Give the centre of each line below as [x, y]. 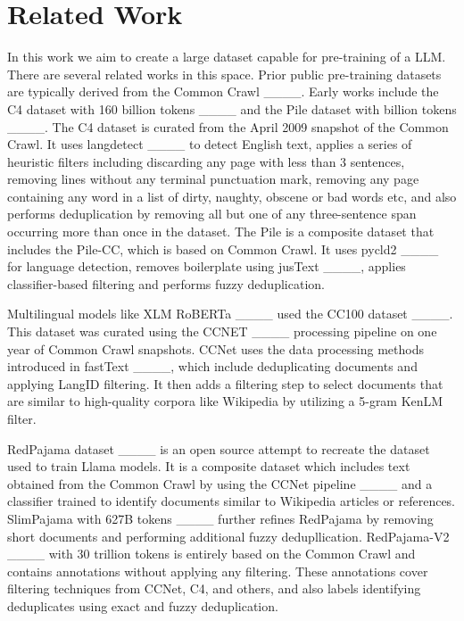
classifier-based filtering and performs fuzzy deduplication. [166, 283]
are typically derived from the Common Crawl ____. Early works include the [223, 91]
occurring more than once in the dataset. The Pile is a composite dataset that [221, 232]
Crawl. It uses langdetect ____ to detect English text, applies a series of [210, 144]
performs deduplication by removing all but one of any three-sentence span [212, 214]
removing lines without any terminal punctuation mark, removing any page [213, 179]
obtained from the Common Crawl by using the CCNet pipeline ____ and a [220, 483]
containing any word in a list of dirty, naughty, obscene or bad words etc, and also [232, 196]
